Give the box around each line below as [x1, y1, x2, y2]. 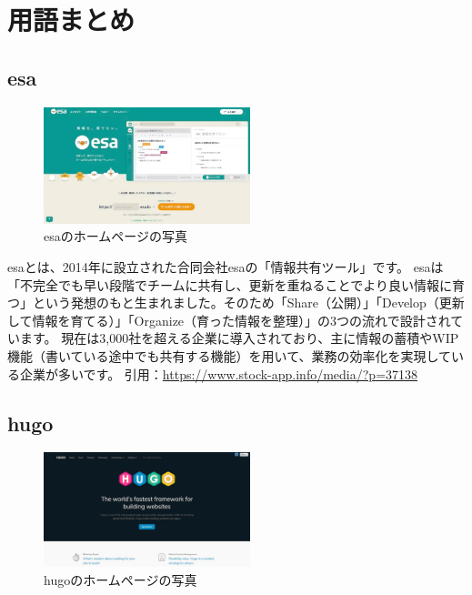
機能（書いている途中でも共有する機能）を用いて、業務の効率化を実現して [7, 347, 452, 366]
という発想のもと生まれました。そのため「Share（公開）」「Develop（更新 [32, 293, 465, 312]
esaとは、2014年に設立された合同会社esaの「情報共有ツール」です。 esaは [7, 257, 444, 277]
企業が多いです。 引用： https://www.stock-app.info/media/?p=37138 [19, 364, 418, 383]
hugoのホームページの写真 [44, 570, 197, 589]
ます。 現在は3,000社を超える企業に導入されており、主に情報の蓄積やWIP [19, 328, 459, 348]
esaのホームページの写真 [44, 227, 188, 246]
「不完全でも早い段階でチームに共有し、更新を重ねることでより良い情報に [7, 275, 452, 294]
